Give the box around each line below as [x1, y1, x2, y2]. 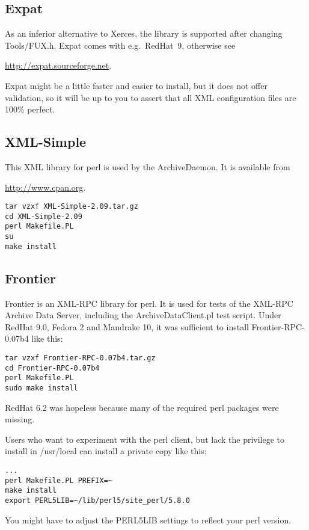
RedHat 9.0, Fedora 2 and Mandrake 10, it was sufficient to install [5, 320, 249, 333]
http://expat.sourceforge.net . [5, 59, 112, 72]
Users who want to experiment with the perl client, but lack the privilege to [5, 433, 285, 445]
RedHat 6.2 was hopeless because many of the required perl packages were [5, 401, 279, 413]
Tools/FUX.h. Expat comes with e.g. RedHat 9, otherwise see [5, 39, 236, 51]
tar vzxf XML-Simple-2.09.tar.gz [5, 202, 138, 211]
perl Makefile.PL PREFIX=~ [5, 476, 112, 485]
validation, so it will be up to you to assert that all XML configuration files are [5, 91, 296, 103]
